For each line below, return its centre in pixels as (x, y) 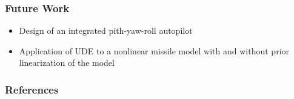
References (32, 89)
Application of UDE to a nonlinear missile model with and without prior (154, 50)
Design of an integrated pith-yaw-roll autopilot (106, 30)
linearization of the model (67, 62)
